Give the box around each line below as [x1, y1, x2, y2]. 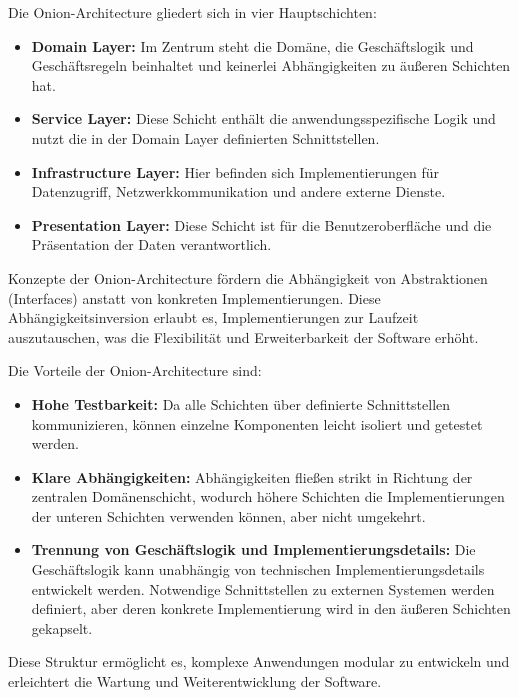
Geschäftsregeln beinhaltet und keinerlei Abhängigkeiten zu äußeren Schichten [31, 55, 511, 76]
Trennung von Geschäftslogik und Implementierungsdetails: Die [31, 539, 476, 560]
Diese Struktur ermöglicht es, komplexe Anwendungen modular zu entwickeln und [8, 651, 510, 672]
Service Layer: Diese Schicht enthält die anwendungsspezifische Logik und [31, 108, 496, 129]
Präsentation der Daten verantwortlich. [31, 234, 272, 255]
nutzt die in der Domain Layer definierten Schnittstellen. [31, 127, 380, 148]
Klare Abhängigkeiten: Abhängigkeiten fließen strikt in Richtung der [31, 466, 473, 487]
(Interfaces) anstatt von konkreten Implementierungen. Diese [8, 287, 381, 308]
